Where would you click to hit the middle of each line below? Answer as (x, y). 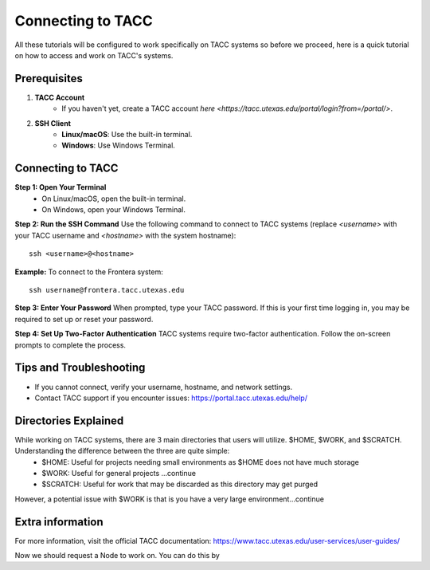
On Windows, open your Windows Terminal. (114, 210)
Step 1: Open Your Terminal (61, 187)
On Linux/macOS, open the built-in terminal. (114, 199)
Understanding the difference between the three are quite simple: (122, 451)
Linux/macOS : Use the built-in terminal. (127, 135)
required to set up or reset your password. (84, 319)
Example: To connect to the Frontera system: (89, 272)
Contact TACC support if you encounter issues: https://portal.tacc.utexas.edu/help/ (171, 398)
